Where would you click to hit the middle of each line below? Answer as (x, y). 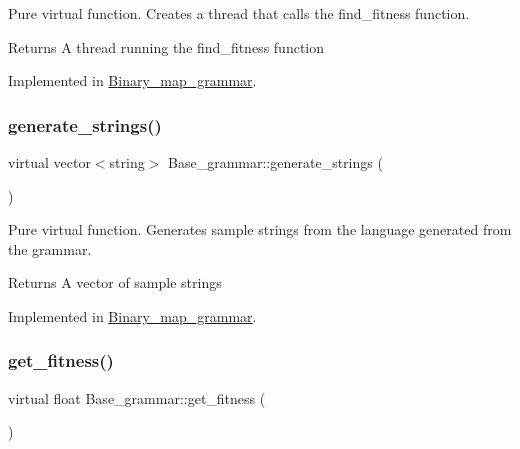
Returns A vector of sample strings (115, 282)
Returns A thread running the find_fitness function (166, 46)
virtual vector (49, 162)
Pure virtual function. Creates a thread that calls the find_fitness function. (239, 13)
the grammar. (50, 248)
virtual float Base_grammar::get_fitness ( (137, 397)
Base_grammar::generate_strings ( (275, 162)
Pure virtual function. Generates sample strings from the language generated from (260, 229)
